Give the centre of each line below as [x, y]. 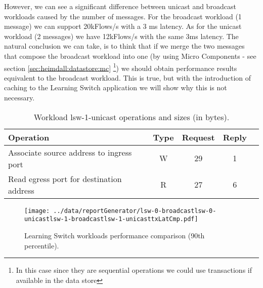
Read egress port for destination [65, 178]
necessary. [19, 97]
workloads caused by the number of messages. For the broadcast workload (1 [123, 16]
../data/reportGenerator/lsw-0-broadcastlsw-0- [135, 211]
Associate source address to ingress [70, 152]
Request [198, 137]
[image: [37, 211]
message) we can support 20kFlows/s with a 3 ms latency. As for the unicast [123, 26]
